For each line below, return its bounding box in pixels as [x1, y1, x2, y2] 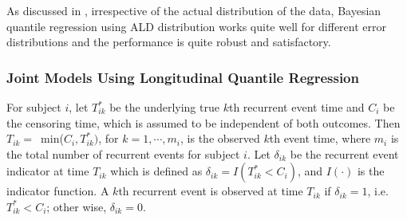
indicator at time [6, 163, 89, 179]
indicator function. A [6, 183, 109, 199]
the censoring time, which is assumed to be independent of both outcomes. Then [6, 114, 401, 131]
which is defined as [110, 163, 203, 179]
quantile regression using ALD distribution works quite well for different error [6, 18, 386, 34]
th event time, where [269, 130, 371, 147]
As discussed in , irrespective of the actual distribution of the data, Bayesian [6, 2, 381, 18]
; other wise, [46, 198, 107, 214]
